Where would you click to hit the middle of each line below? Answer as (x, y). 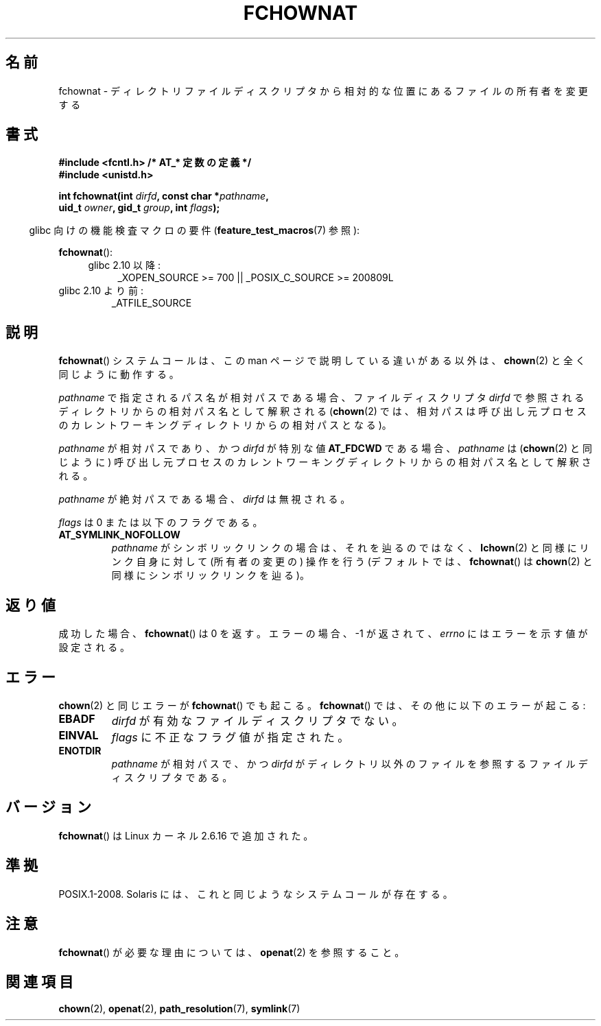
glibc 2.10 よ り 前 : (101, 291)
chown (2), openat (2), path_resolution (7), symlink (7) (179, 1009)
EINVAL (79, 735)
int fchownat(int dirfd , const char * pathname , (164, 196)
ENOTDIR (80, 750)
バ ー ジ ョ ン (48, 807)
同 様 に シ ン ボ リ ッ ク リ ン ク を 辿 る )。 (210, 575)
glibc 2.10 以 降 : (124, 265)
